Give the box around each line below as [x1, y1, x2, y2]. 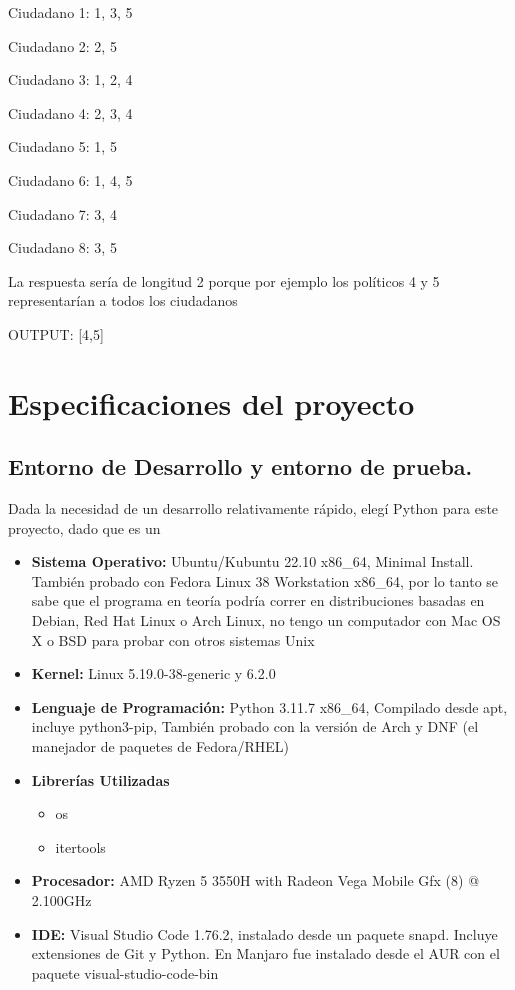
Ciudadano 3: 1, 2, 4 [8, 69, 133, 90]
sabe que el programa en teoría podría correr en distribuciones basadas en [31, 590, 485, 611]
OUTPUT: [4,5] [8, 323, 104, 344]
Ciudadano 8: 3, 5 [8, 237, 117, 258]
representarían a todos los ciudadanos [8, 290, 238, 311]
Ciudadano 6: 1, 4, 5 [8, 169, 133, 190]
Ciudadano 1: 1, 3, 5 [8, 2, 133, 22]
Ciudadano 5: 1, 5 [8, 136, 117, 157]
